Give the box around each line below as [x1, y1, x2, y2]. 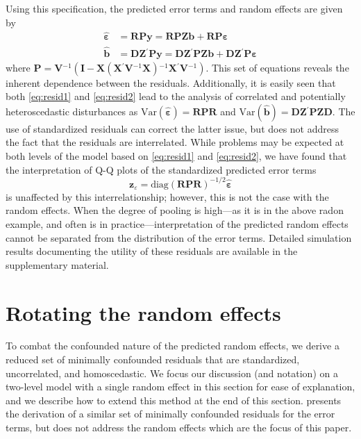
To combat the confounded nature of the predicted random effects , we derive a [6, 338, 339, 353]
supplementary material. [6, 257, 109, 272]
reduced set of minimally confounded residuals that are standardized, [6, 352, 300, 367]
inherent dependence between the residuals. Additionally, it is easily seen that [6, 75, 336, 90]
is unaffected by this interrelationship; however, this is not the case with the [6, 189, 329, 204]
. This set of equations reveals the [205, 60, 349, 74]
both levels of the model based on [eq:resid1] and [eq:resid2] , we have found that [6, 149, 347, 163]
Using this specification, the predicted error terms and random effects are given [6, 1, 343, 15]
